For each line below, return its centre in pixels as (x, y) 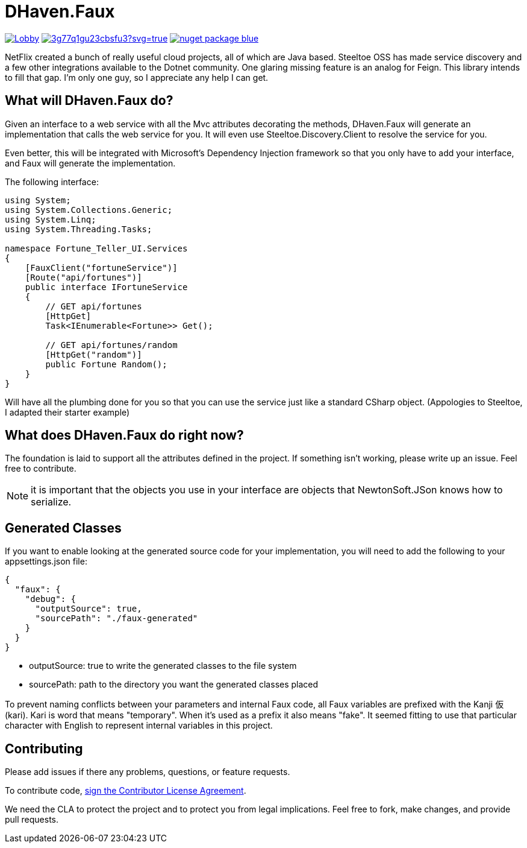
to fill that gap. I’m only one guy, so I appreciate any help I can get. (137, 77)
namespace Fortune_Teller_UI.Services (96, 248)
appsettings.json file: (46, 562)
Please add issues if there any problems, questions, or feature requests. (148, 772)
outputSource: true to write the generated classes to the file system (163, 666)
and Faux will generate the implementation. (90, 163)
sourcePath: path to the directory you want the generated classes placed (174, 685)
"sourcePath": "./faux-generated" (117, 619)
